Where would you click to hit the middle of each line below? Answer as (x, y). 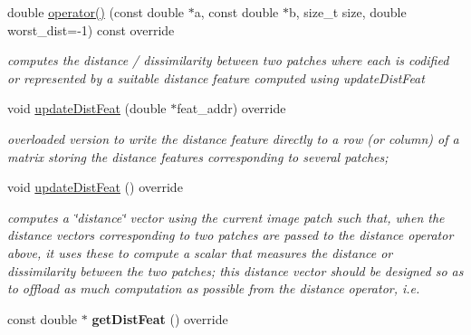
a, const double (236, 12)
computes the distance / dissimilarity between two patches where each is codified (228, 60)
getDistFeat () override (160, 318)
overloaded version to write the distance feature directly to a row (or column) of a (233, 138)
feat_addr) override (231, 108)
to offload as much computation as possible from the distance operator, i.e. (214, 288)
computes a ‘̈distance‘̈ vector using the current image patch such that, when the (226, 217)
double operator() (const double (96, 12)
